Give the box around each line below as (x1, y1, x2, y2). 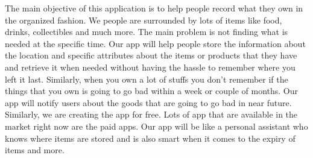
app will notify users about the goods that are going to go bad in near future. (5, 96, 292, 109)
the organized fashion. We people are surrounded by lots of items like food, (5, 13, 282, 26)
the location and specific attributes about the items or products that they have (5, 49, 297, 62)
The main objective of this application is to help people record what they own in (5, 2, 303, 14)
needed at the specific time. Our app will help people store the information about (5, 37, 306, 49)
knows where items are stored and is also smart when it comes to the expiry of (5, 131, 296, 144)
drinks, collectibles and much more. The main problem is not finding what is (5, 25, 288, 38)
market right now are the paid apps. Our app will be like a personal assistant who (5, 119, 308, 132)
